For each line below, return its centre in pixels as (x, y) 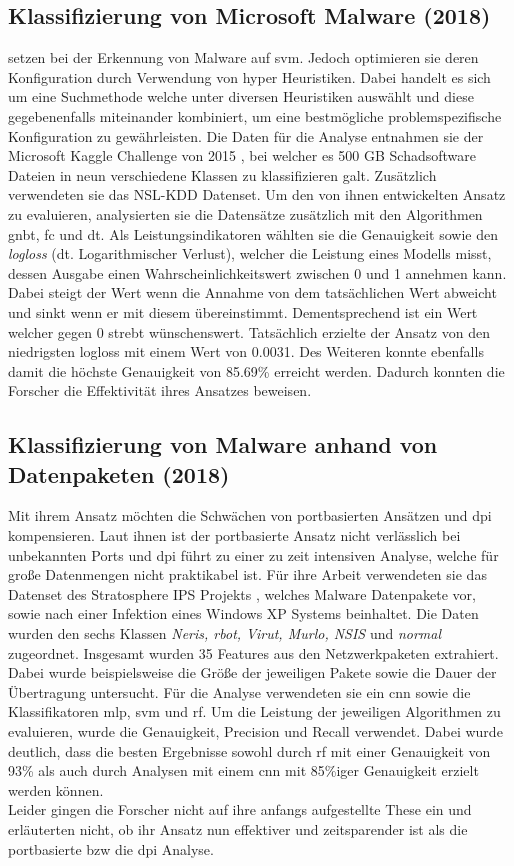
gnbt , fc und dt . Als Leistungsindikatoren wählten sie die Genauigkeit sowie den (253, 233)
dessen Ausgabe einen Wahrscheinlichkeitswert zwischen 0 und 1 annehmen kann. (257, 272)
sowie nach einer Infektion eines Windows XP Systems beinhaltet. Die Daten (243, 613)
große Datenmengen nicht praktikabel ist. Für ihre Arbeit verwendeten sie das (247, 574)
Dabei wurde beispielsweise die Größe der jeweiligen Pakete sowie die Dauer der (252, 672)
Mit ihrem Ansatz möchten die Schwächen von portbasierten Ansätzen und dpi (250, 515)
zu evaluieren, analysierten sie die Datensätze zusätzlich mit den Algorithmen (245, 213)
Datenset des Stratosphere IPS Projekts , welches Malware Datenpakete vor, (242, 593)
